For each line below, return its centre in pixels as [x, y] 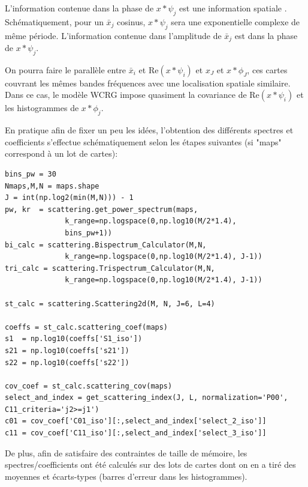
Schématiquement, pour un [54, 21]
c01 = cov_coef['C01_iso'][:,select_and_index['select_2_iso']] [136, 421]
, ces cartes [267, 69]
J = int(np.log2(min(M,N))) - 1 [69, 198]
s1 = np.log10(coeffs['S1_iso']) [74, 339]
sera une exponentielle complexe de [235, 21]
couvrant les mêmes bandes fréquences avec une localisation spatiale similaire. [148, 83]
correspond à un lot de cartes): [61, 153]
